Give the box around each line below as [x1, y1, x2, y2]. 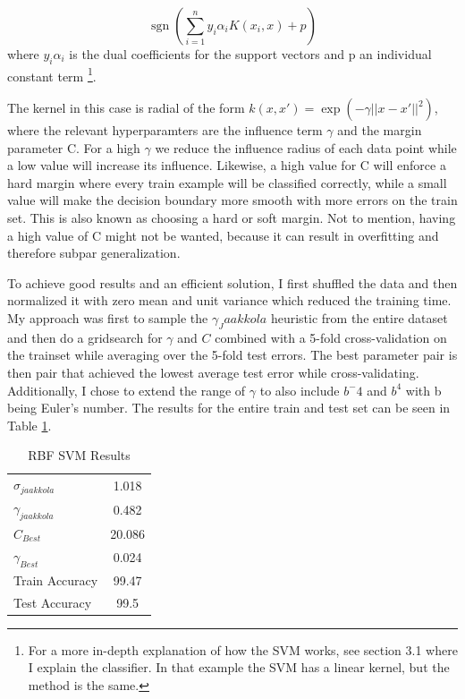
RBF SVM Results [28, 446, 131, 465]
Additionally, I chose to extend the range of [7, 380, 246, 399]
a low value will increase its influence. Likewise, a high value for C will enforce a [7, 156, 446, 175]
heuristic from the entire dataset [270, 308, 448, 327]
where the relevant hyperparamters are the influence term [7, 121, 323, 140]
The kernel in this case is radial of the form [7, 98, 245, 117]
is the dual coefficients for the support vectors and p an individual [69, 45, 432, 63]
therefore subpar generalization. [7, 243, 181, 262]
